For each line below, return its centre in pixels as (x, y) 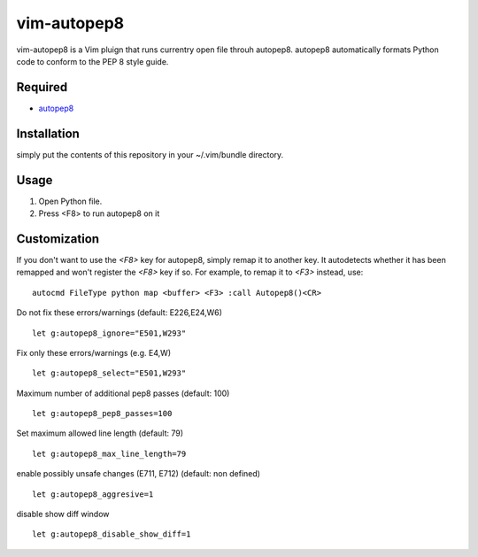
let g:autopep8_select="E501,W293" (109, 373)
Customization (58, 239)
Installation (48, 133)
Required (42, 87)
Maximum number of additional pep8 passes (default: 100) (123, 393)
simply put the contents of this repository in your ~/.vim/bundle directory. (150, 154)
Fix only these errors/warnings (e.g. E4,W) (94, 352)
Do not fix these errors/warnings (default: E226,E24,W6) (119, 313)
